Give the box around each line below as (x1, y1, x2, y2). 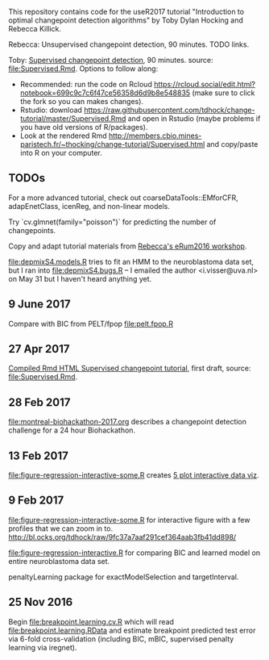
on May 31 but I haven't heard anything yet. (8, 274, 152, 283)
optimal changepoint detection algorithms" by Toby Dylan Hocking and (8, 15, 244, 25)
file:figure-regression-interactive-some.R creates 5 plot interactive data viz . (8, 470, 259, 480)
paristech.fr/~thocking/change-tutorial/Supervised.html (19, 140, 205, 148)
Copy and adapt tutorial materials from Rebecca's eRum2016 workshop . (8, 241, 247, 251)
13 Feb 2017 (8, 449, 68, 462)
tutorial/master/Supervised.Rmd (19, 114, 126, 123)
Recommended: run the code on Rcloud (19, 80, 153, 89)
